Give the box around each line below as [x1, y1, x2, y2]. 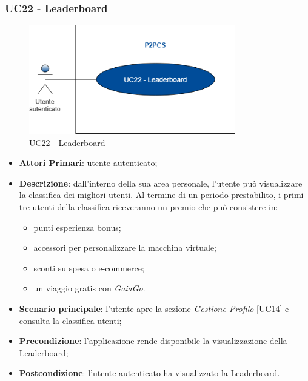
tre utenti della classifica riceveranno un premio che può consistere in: [19, 200, 278, 213]
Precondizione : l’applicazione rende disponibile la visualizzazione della [19, 334, 287, 347]
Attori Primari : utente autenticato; [19, 156, 158, 169]
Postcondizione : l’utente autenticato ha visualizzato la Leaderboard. [19, 366, 280, 379]
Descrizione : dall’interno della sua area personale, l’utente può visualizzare [19, 176, 303, 189]
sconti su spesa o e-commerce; [33, 261, 144, 274]
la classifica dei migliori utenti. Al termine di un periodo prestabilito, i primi [19, 188, 304, 201]
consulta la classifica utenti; [19, 314, 122, 326]
